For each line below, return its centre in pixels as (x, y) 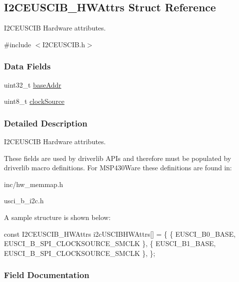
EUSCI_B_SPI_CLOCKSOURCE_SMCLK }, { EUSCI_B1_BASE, (110, 243)
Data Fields (27, 66)
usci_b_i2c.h (24, 201)
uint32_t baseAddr (33, 84)
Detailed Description (46, 123)
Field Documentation (47, 275)
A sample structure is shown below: (57, 217)
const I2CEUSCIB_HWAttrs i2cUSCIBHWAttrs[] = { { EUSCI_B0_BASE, (120, 234)
